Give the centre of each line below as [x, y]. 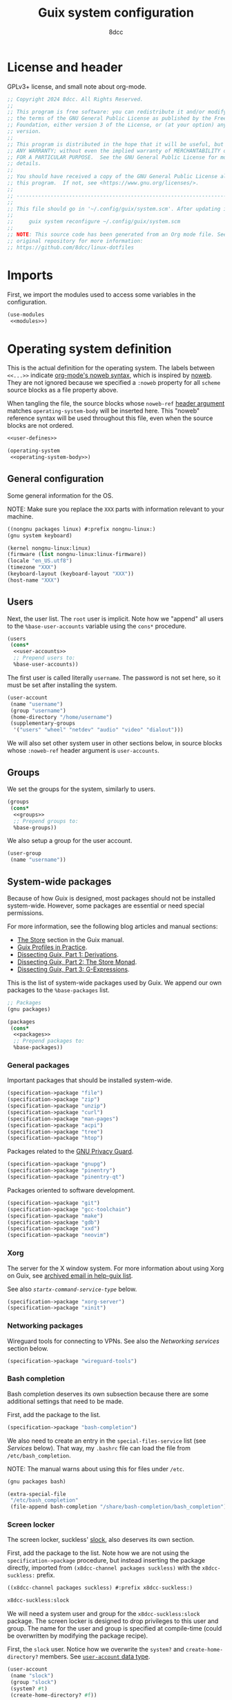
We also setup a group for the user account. [70, 841]
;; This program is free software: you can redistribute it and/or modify [117, 112]
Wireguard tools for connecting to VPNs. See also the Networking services [113, 1341]
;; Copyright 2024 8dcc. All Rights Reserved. [75, 99]
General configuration [56, 479]
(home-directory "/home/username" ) [61, 717]
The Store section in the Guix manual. [70, 939]
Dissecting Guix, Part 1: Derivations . [68, 954]
